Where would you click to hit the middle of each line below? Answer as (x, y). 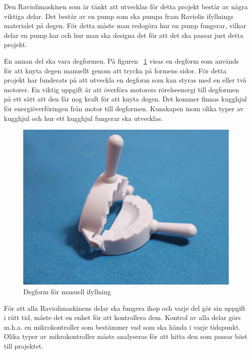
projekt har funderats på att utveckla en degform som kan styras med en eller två (125, 80)
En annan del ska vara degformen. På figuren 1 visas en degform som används (121, 60)
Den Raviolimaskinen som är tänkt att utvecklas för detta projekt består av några (126, 6)
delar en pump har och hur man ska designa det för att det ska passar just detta (124, 35)
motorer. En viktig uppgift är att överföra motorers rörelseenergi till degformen (122, 89)
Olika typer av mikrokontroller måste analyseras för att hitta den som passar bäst (126, 336)
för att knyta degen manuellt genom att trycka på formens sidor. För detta (115, 70)
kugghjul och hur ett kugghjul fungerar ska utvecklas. (84, 118)
